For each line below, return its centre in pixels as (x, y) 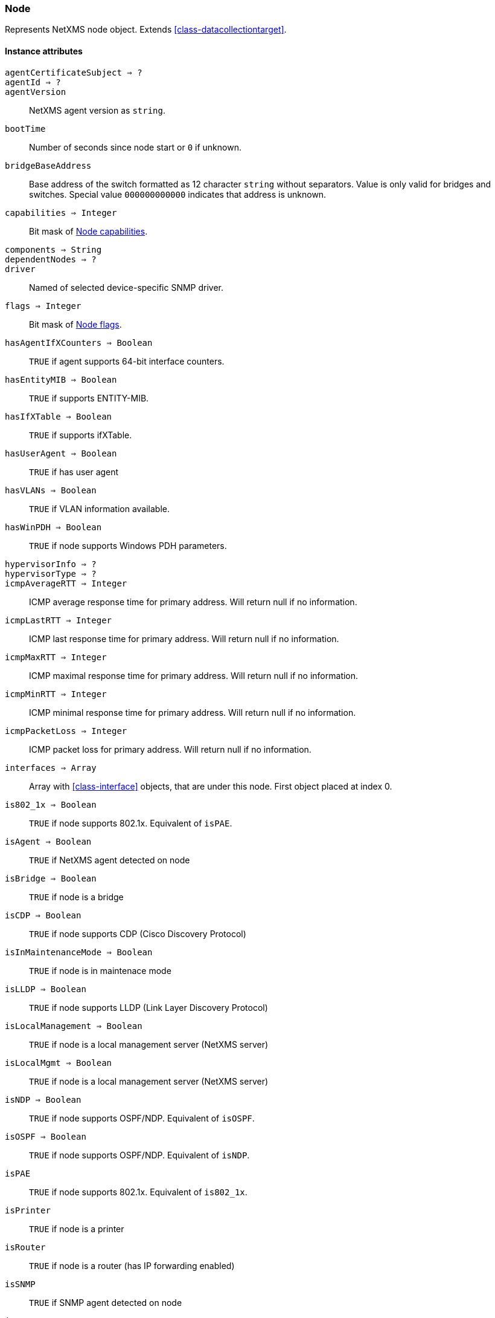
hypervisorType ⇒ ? (51, 573)
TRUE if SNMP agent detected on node (106, 1302)
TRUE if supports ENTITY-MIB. (89, 398)
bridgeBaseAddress (48, 165)
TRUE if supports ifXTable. (81, 435)
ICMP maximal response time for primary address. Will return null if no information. (194, 675)
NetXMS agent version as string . (97, 110)
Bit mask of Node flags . (75, 324)
